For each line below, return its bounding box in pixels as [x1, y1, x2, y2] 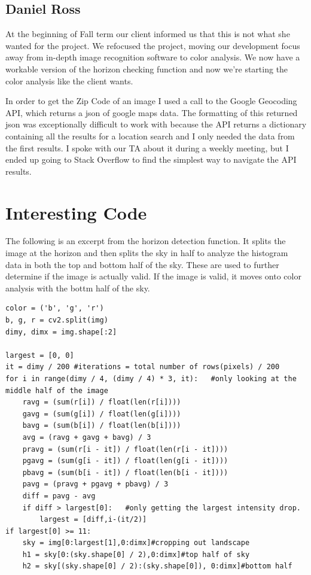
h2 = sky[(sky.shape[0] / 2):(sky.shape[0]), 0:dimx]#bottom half [22, 562, 292, 571]
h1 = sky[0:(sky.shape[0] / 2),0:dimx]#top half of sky [22, 550, 250, 559]
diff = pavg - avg [22, 491, 96, 500]
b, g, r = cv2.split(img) [5, 316, 108, 325]
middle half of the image [5, 386, 108, 395]
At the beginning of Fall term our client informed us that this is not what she [5, 28, 290, 40]
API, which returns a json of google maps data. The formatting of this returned [5, 106, 298, 118]
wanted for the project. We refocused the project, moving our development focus [5, 39, 300, 51]
